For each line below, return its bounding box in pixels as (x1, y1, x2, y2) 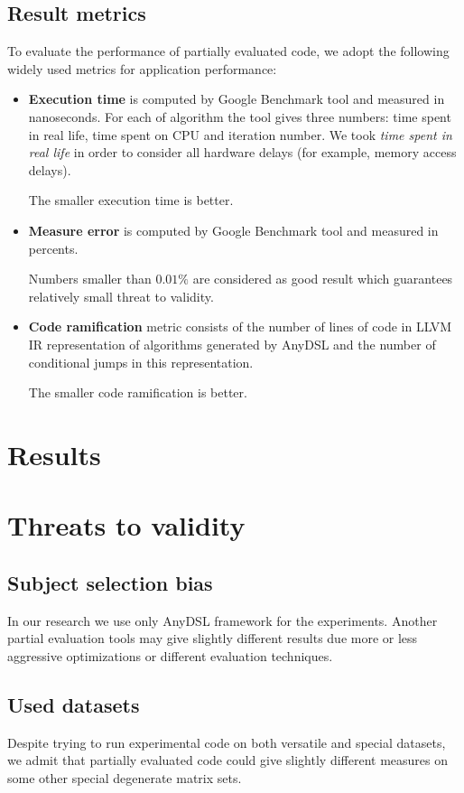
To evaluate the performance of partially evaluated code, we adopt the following (7, 42, 450, 61)
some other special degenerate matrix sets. (7, 768, 242, 787)
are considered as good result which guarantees (192, 269, 453, 288)
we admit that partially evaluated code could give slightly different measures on (7, 751, 448, 770)
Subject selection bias (7, 568, 213, 596)
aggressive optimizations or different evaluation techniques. (7, 646, 333, 665)
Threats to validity (7, 507, 246, 544)
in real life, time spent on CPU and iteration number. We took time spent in (28, 125, 452, 144)
